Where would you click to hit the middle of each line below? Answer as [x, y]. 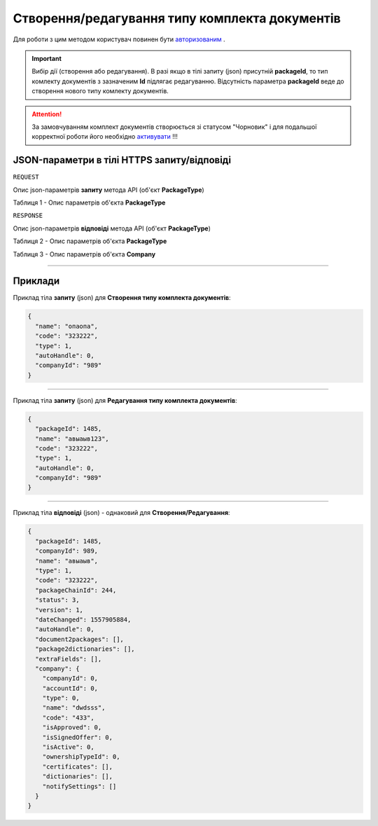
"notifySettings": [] [79, 786]
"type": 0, [61, 698]
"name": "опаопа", [66, 326]
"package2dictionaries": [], [85, 649]
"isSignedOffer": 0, [78, 737]
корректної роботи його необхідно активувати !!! [105, 137]
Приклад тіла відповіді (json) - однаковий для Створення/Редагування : [121, 513]
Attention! [47, 114]
